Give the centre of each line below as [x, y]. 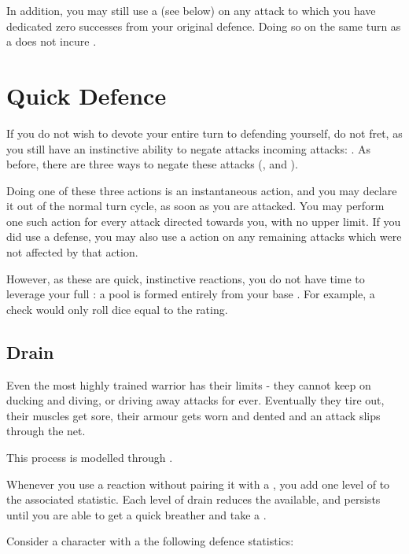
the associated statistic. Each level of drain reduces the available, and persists [193, 499]
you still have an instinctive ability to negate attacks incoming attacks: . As [189, 148]
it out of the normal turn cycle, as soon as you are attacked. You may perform [195, 206]
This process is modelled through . [90, 458]
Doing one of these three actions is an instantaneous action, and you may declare [202, 190]
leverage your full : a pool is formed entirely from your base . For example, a [191, 294]
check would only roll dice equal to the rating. [117, 309]
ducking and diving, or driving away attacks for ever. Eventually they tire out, [195, 400]
